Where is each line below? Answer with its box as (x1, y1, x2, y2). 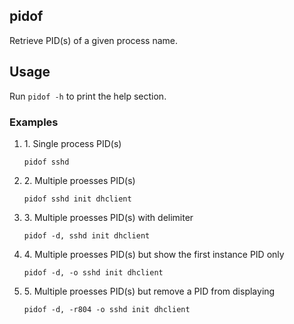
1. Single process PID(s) (23, 137, 122, 149)
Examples (9, 115, 59, 129)
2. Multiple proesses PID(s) (23, 174, 136, 186)
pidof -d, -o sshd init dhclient (23, 267, 164, 278)
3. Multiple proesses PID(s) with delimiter (23, 211, 194, 223)
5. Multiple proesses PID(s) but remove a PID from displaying (23, 285, 276, 297)
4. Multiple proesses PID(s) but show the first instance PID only (23, 248, 285, 260)
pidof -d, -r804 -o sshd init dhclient (23, 304, 191, 314)
